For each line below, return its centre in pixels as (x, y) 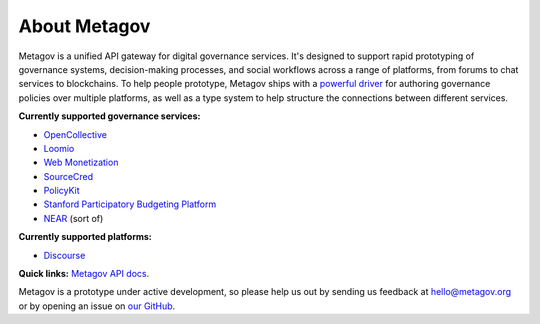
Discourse (64, 255)
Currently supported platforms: (85, 237)
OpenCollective (75, 134)
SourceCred (68, 176)
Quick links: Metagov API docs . (84, 274)
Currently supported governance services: (109, 116)
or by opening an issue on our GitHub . (97, 306)
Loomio (59, 148)
